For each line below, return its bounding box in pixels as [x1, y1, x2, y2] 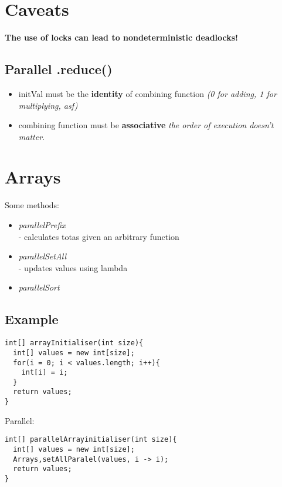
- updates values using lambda [18, 261, 128, 273]
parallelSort [18, 281, 60, 293]
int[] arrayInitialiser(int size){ [5, 339, 144, 348]
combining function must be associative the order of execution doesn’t [18, 119, 274, 131]
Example [5, 310, 59, 328]
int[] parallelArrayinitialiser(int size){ [5, 435, 177, 444]
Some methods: [5, 199, 60, 211]
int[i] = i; [21, 368, 68, 377]
